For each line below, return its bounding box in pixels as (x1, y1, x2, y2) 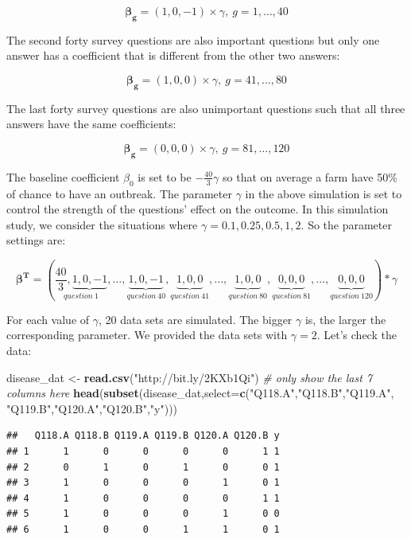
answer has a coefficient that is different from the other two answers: (6, 47, 340, 64)
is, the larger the (304, 311, 386, 327)
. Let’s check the (316, 326, 397, 343)
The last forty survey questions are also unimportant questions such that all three (6, 100, 405, 116)
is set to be (138, 168, 192, 185)
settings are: (6, 232, 66, 248)
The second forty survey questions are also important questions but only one (6, 31, 380, 48)
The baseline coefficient (6, 168, 120, 185)
